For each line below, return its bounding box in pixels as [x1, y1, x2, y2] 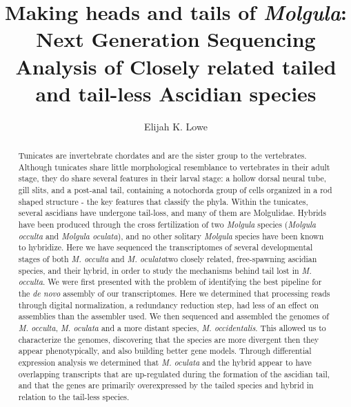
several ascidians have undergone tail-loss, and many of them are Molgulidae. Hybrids [18, 207, 326, 219]
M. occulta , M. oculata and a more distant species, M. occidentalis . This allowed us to [18, 321, 326, 333]
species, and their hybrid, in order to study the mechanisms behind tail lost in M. [18, 264, 312, 276]
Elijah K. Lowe [144, 119, 208, 133]
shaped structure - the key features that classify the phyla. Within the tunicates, [18, 195, 308, 207]
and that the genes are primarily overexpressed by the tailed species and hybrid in [18, 379, 314, 391]
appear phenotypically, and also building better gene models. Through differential [18, 345, 312, 357]
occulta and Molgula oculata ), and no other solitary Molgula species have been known [18, 230, 324, 241]
